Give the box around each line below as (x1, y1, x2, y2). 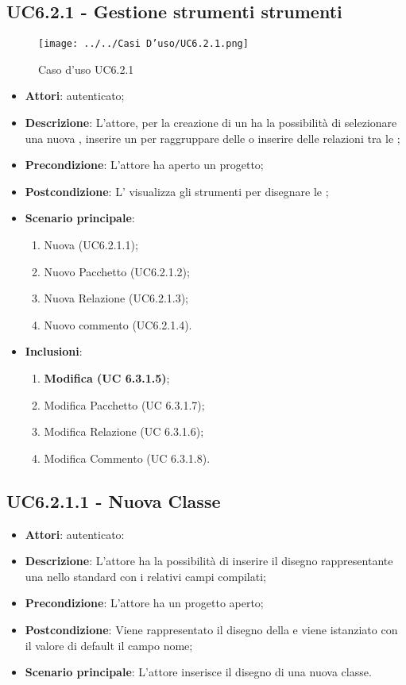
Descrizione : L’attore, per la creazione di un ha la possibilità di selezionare (25, 114, 397, 131)
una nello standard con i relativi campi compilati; (25, 568, 266, 584)
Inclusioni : (25, 343, 83, 360)
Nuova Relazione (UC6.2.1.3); (44, 290, 189, 306)
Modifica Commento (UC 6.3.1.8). (44, 449, 211, 466)
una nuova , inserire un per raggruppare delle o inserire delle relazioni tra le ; (25, 129, 400, 146)
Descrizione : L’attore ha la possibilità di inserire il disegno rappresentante (25, 552, 393, 569)
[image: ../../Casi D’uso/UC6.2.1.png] (38, 38, 249, 50)
